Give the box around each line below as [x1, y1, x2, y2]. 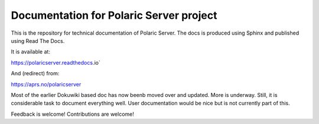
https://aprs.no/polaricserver [11, 81, 82, 88]
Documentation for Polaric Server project [11, 9, 217, 22]
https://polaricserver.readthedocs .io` [11, 59, 100, 66]
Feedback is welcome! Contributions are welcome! [11, 110, 134, 118]
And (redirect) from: [11, 70, 60, 77]
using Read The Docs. [11, 37, 65, 44]
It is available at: [11, 48, 50, 55]
